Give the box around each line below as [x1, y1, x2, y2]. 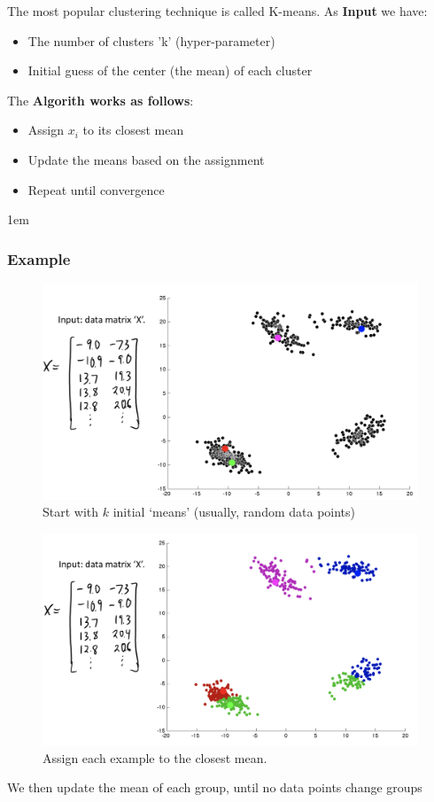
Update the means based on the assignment [27, 150, 265, 168]
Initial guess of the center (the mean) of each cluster [27, 61, 313, 80]
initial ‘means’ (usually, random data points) [112, 502, 355, 521]
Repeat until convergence [27, 180, 165, 199]
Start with [43, 502, 99, 521]
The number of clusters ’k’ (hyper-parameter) [27, 31, 275, 50]
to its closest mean [82, 121, 184, 139]
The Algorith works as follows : [7, 90, 194, 109]
